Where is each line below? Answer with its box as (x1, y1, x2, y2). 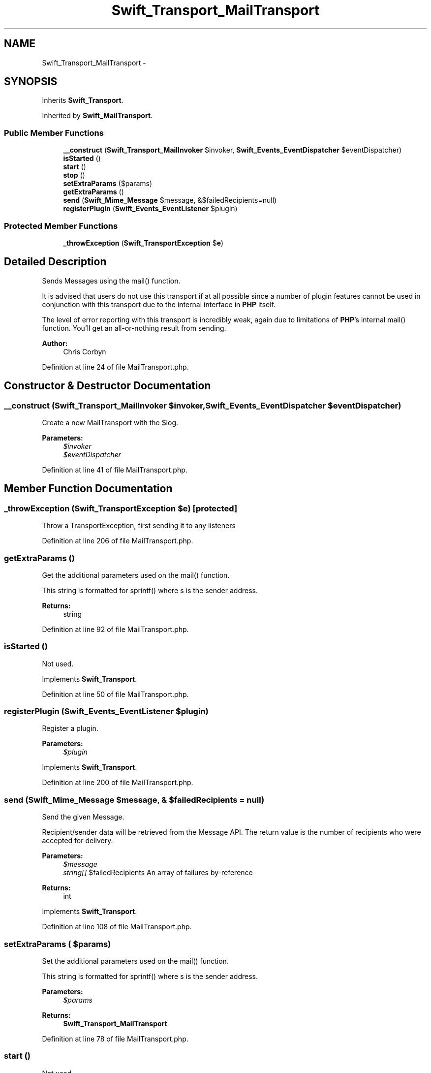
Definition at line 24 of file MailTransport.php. (42, 362, 189, 371)
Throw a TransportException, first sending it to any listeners (42, 521, 236, 530)
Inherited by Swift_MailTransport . (42, 111, 153, 120)
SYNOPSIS (4, 75, 58, 88)
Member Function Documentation (4, 482, 173, 495)
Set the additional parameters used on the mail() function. (42, 956, 229, 965)
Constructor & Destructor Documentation (4, 379, 211, 392)
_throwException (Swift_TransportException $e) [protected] (4, 503, 238, 513)
